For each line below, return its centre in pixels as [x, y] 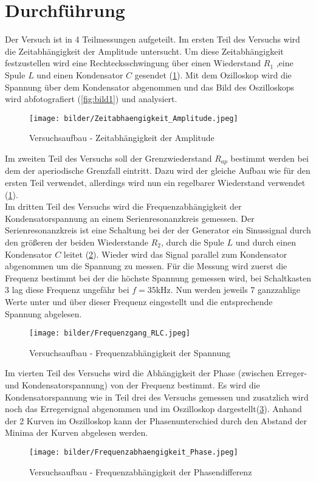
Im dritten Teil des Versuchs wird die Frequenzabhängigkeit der [123, 206]
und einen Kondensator [80, 74]
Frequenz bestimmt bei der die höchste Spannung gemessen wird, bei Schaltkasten [158, 277]
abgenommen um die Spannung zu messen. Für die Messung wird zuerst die [146, 266]
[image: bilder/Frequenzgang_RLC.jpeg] [110, 333]
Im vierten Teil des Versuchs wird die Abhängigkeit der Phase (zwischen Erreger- [156, 373]
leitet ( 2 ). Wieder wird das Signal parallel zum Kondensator [175, 254]
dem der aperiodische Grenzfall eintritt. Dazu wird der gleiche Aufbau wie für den [158, 170]
